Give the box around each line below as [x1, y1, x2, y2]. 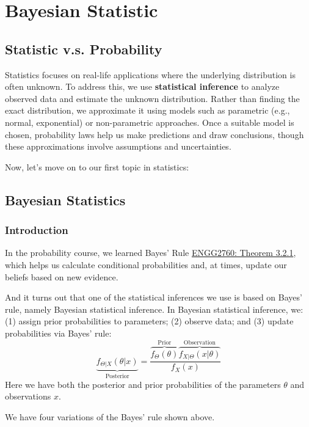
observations [5, 390, 51, 403]
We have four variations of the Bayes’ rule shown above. [5, 410, 215, 423]
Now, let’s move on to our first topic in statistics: [5, 160, 189, 173]
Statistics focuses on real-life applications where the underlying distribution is [5, 68, 296, 81]
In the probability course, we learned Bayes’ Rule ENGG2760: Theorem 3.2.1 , [5, 246, 296, 259]
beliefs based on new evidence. [5, 270, 118, 283]
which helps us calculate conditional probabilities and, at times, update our [5, 258, 287, 271]
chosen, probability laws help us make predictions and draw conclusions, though [5, 128, 304, 141]
